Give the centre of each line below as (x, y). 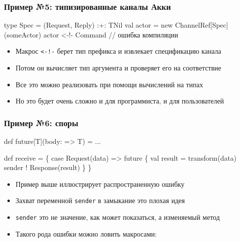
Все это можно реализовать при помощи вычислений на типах (109, 84)
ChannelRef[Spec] (202, 25)
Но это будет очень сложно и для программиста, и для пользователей (120, 101)
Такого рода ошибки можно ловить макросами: (86, 233)
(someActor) (23, 34)
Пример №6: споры (41, 122)
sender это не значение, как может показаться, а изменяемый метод (118, 217)
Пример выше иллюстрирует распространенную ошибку (100, 184)
